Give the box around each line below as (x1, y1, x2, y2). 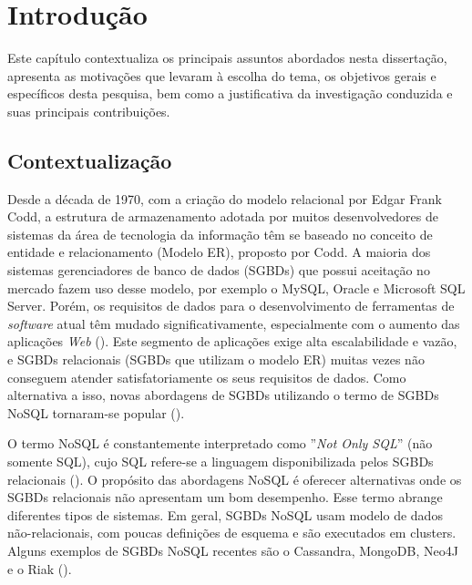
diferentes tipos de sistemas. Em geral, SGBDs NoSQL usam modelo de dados (7, 505, 443, 524)
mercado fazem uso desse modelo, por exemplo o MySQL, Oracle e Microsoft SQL (7, 278, 466, 297)
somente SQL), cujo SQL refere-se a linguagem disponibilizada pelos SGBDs (7, 452, 434, 471)
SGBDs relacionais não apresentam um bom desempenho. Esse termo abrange (7, 487, 443, 507)
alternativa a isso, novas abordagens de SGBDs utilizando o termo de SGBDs (7, 385, 439, 405)
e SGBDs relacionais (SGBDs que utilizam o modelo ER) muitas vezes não (7, 350, 425, 369)
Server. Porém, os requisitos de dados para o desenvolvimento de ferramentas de (7, 296, 455, 315)
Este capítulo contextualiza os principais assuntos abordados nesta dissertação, (7, 48, 447, 67)
